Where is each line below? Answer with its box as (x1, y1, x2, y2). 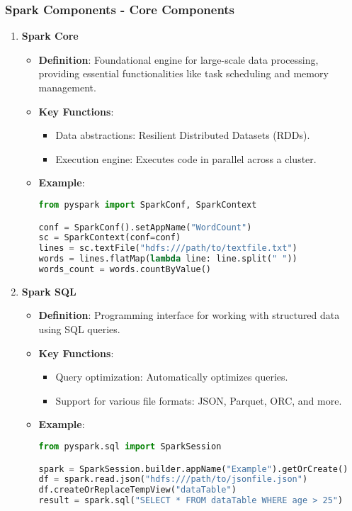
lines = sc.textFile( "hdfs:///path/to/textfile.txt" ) (38, 243, 297, 254)
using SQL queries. (38, 322, 120, 337)
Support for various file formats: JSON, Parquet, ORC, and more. (55, 393, 342, 408)
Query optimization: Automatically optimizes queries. (55, 369, 288, 384)
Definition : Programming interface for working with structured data (38, 308, 340, 322)
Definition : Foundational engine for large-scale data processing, (38, 52, 319, 67)
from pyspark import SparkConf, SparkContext (38, 199, 257, 210)
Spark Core (21, 28, 79, 43)
